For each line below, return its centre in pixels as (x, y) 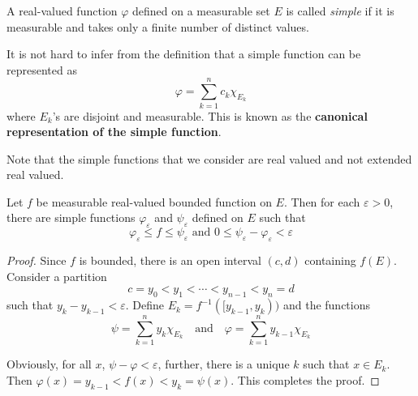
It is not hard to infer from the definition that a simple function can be (184, 54)
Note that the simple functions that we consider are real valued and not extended (209, 158)
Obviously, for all (49, 364)
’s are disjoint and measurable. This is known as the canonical (210, 115)
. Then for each (322, 201)
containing (330, 260)
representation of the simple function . (114, 132)
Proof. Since (37, 260)
